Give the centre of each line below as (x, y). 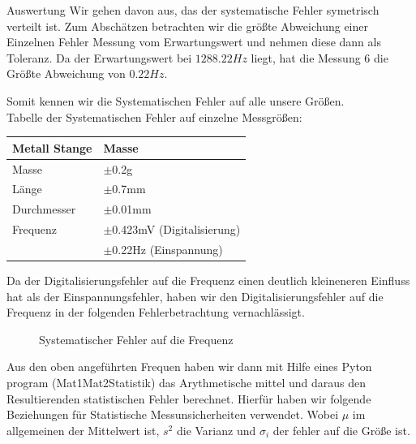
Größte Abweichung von (66, 73)
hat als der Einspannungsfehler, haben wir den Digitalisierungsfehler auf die (195, 296)
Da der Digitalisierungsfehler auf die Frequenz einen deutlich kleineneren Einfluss (208, 280)
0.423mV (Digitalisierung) (176, 229)
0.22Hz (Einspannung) (167, 249)
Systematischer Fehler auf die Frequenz (136, 339)
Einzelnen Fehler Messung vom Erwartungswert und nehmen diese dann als (194, 42)
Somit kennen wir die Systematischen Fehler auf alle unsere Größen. (176, 100)
